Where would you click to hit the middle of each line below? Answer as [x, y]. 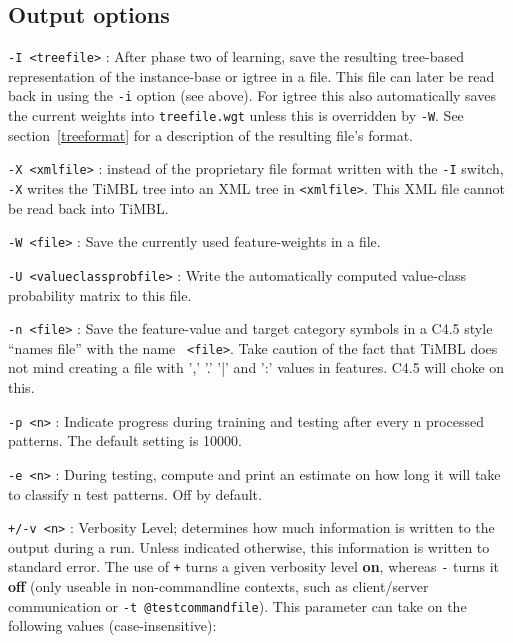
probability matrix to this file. [100, 294]
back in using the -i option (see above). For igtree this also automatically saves [252, 95]
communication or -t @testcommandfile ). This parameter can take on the [237, 605]
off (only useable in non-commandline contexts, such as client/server [218, 586]
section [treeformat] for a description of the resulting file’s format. [211, 134]
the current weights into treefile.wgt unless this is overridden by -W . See [236, 115]
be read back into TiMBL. [88, 207]
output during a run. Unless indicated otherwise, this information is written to [249, 546]
